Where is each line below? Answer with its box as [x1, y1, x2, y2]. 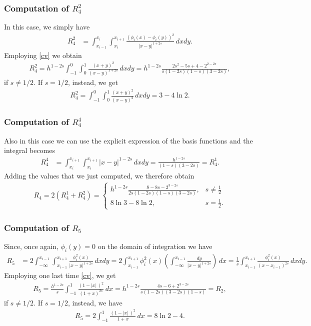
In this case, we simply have [4, 21, 90, 32]
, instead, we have [67, 297, 122, 307]
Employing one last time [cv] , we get [4, 270, 116, 280]
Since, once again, [4, 241, 58, 251]
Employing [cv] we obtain [4, 49, 82, 60]
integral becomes [4, 145, 55, 155]
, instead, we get [67, 76, 118, 87]
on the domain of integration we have [97, 241, 212, 251]
